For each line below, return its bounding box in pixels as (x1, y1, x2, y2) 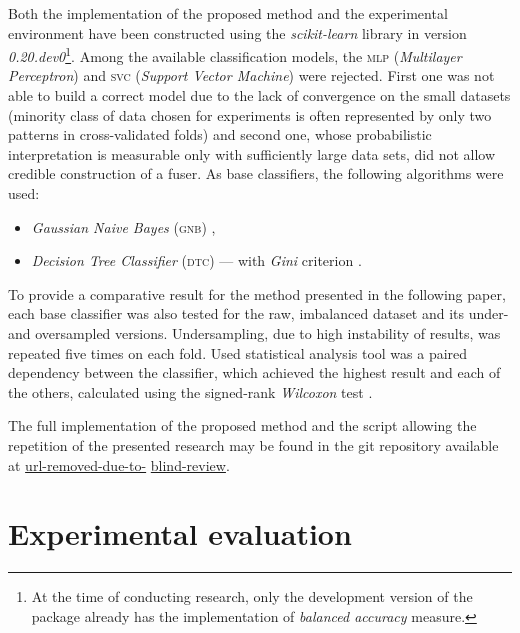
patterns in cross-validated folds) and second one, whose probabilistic (8, 124, 432, 145)
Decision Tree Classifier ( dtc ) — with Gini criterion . (31, 250, 362, 271)
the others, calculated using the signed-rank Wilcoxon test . (8, 381, 373, 402)
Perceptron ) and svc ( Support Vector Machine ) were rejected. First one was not (8, 65, 495, 86)
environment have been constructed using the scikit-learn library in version (8, 22, 467, 43)
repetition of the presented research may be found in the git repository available (8, 434, 499, 455)
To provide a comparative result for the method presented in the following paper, (8, 283, 506, 304)
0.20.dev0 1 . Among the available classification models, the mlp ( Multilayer (8, 43, 462, 66)
